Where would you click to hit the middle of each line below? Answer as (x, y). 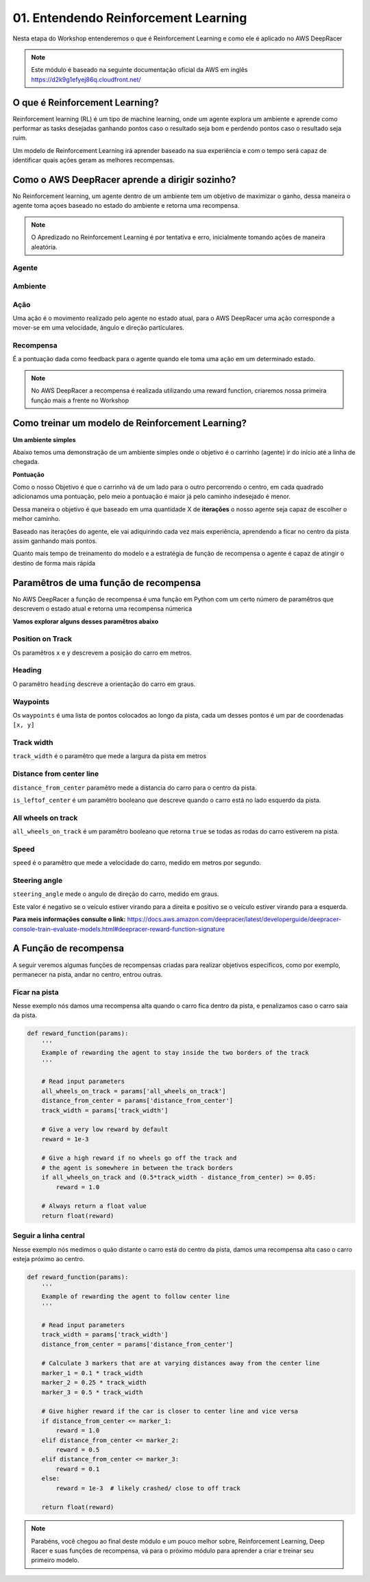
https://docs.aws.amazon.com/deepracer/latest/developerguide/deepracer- (234, 919)
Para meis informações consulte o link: (69, 919)
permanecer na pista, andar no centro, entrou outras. (88, 974)
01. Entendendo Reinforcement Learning (130, 18)
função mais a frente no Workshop (80, 400)
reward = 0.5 (78, 1449)
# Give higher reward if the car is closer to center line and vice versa (170, 1411)
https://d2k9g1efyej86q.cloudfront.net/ (86, 80)
